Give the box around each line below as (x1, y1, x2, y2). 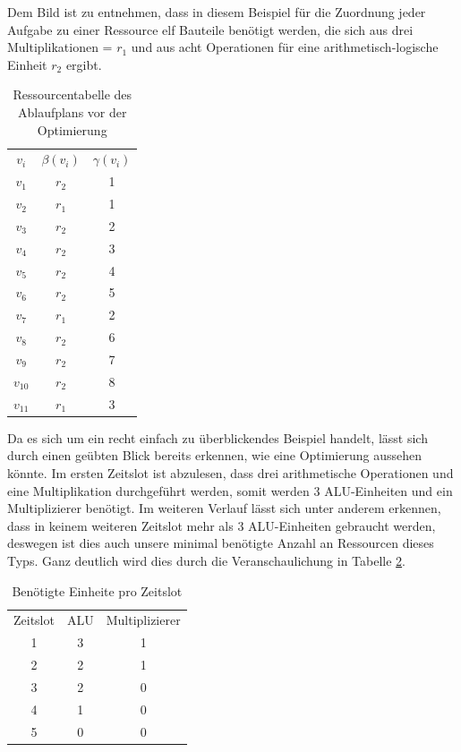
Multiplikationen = (7, 38, 113, 56)
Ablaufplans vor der (17, 102, 127, 121)
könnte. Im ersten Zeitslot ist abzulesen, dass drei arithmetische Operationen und (7, 463, 454, 482)
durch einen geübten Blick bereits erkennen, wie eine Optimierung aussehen (7, 446, 422, 465)
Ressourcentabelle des (13, 85, 132, 104)
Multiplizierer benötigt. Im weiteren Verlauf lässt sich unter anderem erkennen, (7, 499, 441, 517)
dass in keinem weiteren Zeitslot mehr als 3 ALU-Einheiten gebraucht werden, (7, 516, 436, 534)
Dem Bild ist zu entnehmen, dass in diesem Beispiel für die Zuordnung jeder (7, 3, 426, 21)
